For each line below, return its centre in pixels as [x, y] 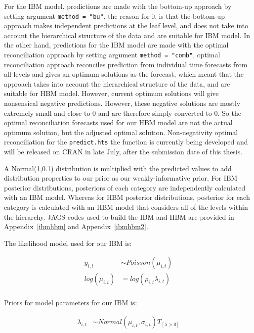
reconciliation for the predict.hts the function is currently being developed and [126, 142]
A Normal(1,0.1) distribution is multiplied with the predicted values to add [118, 168]
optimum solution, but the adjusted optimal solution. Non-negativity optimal [121, 132]
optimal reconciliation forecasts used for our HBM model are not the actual [118, 122]
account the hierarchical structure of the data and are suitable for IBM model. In [127, 35]
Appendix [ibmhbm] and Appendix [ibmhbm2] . [76, 226]
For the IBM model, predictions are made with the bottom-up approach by [118, 6]
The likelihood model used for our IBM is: [68, 243]
